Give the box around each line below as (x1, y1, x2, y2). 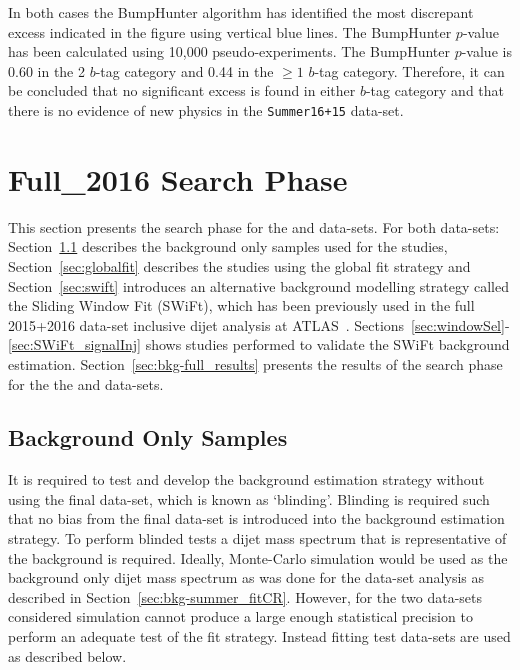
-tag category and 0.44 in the (95, 60, 274, 81)
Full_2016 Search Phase (8, 158, 348, 199)
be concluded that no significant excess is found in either (8, 80, 356, 101)
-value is (461, 41, 512, 62)
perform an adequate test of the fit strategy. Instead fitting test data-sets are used (8, 626, 511, 647)
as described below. (8, 645, 127, 666)
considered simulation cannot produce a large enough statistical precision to (8, 606, 473, 627)
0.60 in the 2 (8, 60, 85, 81)
